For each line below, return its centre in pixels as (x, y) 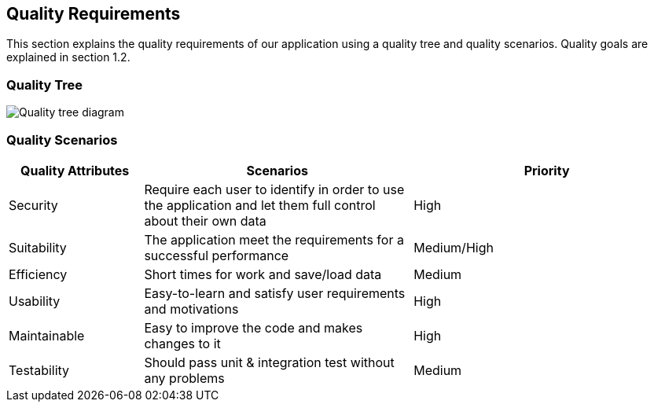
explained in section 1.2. (68, 57)
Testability (39, 370)
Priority (547, 170)
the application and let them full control (260, 205)
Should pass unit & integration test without (269, 362)
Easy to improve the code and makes (254, 327)
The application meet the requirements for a (274, 239)
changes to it (182, 343)
